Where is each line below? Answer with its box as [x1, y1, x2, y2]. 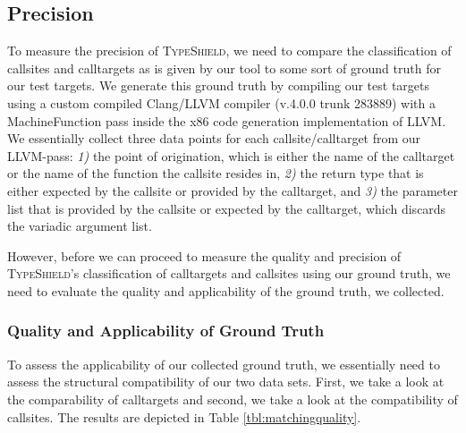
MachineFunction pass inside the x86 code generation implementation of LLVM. [7, 111, 446, 130]
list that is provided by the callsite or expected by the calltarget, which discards [7, 199, 446, 217]
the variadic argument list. [7, 216, 152, 235]
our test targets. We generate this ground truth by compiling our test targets [7, 76, 429, 95]
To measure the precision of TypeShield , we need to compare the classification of [7, 41, 452, 60]
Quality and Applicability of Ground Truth [7, 319, 325, 342]
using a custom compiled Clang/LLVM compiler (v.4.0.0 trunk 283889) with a [7, 93, 436, 112]
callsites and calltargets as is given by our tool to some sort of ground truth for [7, 58, 441, 77]
